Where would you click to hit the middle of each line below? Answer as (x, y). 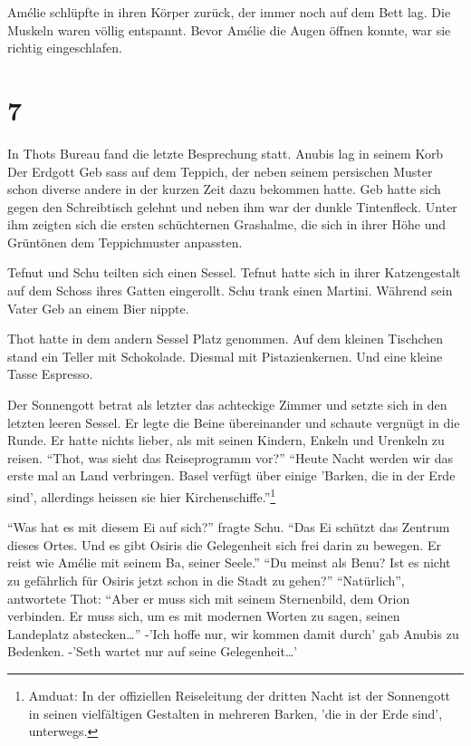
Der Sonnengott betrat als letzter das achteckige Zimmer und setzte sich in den (227, 405)
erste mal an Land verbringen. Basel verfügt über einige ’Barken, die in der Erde (231, 475)
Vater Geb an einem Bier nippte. (98, 308)
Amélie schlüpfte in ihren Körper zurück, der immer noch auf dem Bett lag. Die (229, 12)
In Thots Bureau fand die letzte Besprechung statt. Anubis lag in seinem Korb (226, 153)
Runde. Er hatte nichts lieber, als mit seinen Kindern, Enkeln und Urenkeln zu (226, 440)
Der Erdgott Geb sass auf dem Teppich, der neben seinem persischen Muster (220, 171)
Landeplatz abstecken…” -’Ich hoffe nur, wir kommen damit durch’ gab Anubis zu (233, 633)
